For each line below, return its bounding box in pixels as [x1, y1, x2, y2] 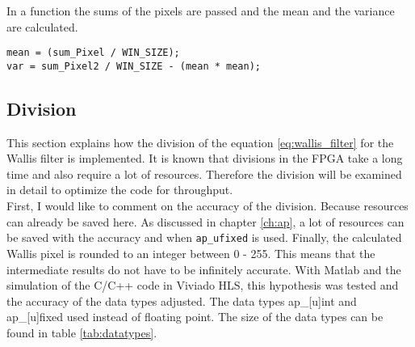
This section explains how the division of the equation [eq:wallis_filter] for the [6, 133, 394, 150]
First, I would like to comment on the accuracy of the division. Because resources [6, 197, 409, 214]
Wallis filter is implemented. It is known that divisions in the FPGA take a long [6, 150, 403, 167]
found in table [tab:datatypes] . [6, 324, 157, 341]
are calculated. [6, 18, 78, 35]
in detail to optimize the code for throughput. [6, 181, 233, 198]
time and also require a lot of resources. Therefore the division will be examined [6, 165, 402, 182]
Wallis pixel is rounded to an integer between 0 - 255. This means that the [6, 244, 375, 261]
